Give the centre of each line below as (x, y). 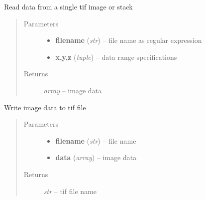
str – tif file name (70, 191)
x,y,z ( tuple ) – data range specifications (116, 57)
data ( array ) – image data (96, 157)
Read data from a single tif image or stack (68, 6)
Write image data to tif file (45, 107)
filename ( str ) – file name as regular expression (129, 40)
